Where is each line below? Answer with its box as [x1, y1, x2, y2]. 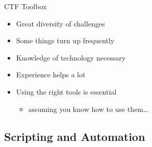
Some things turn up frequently [16, 35, 115, 46]
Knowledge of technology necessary [16, 52, 126, 63]
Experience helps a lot [16, 69, 86, 80]
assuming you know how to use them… [28, 103, 148, 114]
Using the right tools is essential [16, 86, 117, 97]
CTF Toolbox [4, 1, 47, 11]
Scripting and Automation [4, 128, 145, 144]
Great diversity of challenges [16, 18, 105, 28]
